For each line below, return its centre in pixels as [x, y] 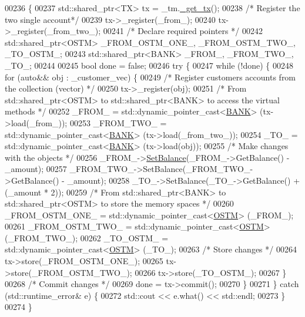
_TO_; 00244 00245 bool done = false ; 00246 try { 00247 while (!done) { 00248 [149, 65]
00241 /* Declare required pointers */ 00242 [183, 31]
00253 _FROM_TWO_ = [118, 122]
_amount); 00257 [36, 169]
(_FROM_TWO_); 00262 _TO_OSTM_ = [87, 237]
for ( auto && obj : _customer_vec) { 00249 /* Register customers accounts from [150, 77]
